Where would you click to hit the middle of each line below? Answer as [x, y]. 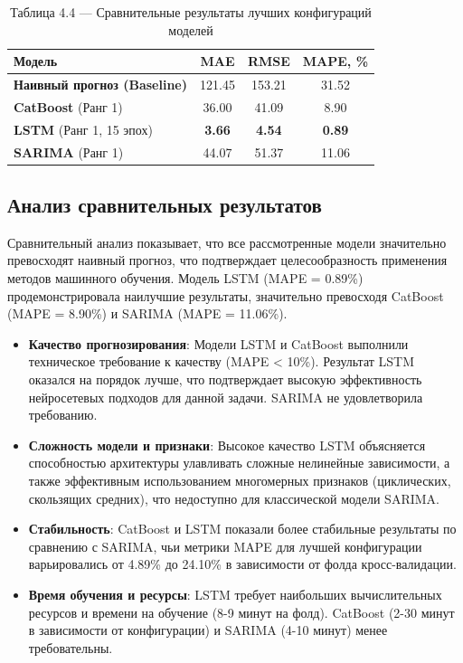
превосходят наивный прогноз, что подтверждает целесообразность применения [227, 260]
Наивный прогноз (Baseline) [100, 85]
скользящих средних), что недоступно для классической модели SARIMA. [234, 498]
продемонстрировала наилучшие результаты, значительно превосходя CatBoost [226, 295]
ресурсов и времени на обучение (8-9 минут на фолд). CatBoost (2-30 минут [241, 612]
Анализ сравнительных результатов [165, 205]
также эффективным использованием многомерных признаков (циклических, [240, 480]
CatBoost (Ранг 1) [68, 106]
